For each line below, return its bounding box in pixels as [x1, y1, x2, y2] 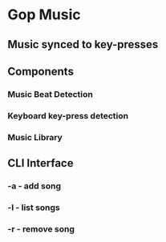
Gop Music [7, 6, 81, 24]
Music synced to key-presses [7, 38, 159, 51]
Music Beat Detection [7, 88, 94, 99]
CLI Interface [7, 156, 74, 170]
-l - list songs [7, 202, 61, 213]
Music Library [7, 131, 63, 143]
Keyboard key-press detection [7, 110, 129, 121]
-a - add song [7, 180, 62, 192]
